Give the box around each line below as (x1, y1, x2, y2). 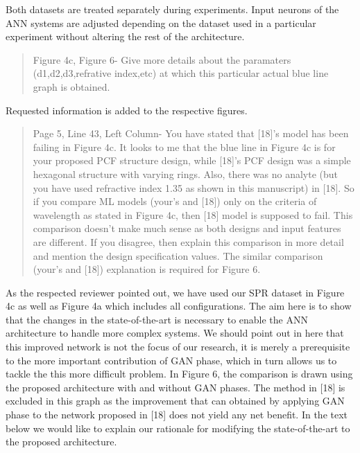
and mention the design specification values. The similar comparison (33, 248, 323, 263)
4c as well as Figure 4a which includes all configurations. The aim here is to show (6, 299, 352, 313)
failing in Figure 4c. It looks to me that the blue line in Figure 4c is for (33, 139, 336, 154)
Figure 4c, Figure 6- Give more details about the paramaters (33, 52, 291, 66)
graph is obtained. (33, 79, 110, 94)
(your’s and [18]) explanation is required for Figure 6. (33, 262, 261, 276)
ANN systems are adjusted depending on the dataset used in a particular (6, 15, 316, 30)
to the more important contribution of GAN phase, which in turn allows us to (6, 353, 337, 367)
